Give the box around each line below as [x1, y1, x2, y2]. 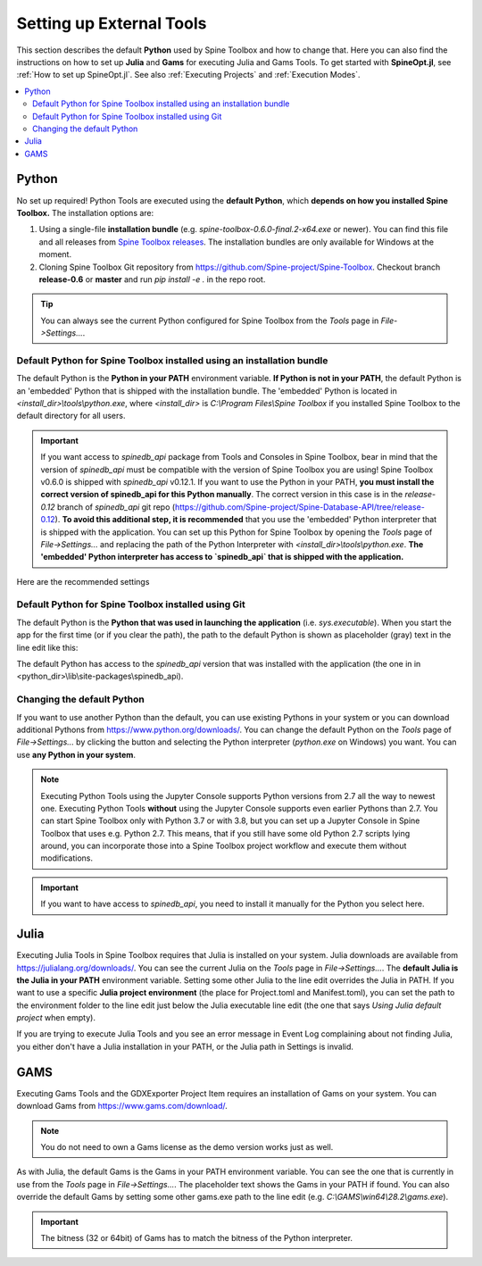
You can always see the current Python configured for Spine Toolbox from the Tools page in [40, 315, 379, 326]
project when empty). [16, 1012, 96, 1023]
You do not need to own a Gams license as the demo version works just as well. [40, 1141, 334, 1152]
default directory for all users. [16, 411, 126, 421]
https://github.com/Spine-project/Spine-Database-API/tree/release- [174, 501, 426, 512]
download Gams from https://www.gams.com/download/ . [16, 1101, 228, 1112]
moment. [38, 249, 71, 260]
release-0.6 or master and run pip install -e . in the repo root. [38, 273, 266, 285]
